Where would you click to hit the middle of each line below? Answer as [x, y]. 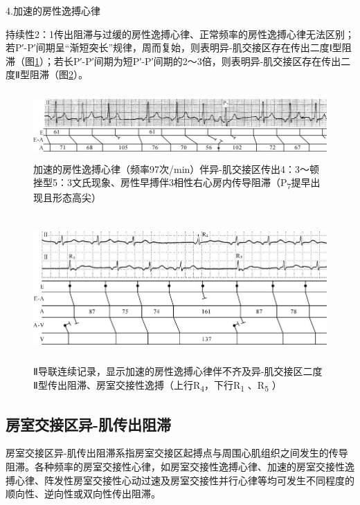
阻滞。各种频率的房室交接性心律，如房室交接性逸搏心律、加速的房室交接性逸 [180, 466]
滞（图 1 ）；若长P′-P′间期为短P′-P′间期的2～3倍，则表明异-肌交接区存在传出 [173, 61]
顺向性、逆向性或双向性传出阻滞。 [83, 494]
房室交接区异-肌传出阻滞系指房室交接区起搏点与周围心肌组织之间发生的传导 [177, 453]
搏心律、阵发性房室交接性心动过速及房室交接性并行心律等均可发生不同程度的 [180, 480]
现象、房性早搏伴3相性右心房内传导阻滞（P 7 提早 [201, 183]
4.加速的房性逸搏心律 [53, 10]
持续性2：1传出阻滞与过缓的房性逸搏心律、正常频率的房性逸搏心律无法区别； [180, 34]
